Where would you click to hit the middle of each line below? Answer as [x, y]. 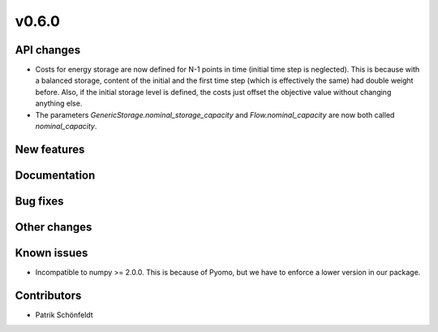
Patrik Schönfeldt [64, 315]
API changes [48, 50]
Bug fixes [39, 201]
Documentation [55, 175]
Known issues [52, 253]
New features [50, 149]
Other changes [54, 227]
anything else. [59, 103]
